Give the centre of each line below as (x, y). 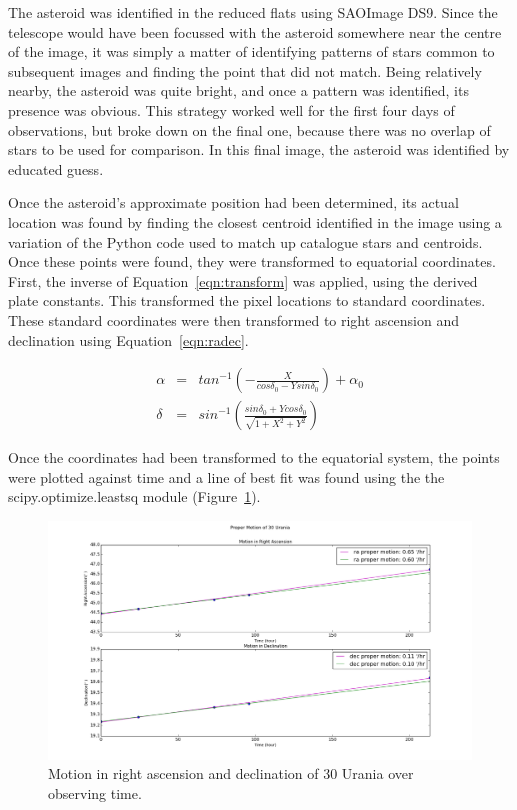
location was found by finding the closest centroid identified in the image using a (255, 221)
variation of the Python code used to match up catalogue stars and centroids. (245, 241)
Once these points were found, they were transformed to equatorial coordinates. (252, 261)
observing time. (95, 793)
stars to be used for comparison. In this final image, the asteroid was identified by (259, 149)
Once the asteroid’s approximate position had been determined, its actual (233, 202)
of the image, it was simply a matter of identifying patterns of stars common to (251, 51)
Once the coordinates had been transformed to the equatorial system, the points (254, 457)
